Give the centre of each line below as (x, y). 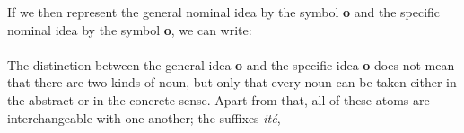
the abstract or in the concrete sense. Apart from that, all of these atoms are (219, 99)
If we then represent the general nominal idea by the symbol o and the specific (224, 12)
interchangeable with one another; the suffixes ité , (144, 117)
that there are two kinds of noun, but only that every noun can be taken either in (232, 82)
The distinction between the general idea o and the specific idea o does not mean (231, 64)
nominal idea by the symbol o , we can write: (130, 29)
